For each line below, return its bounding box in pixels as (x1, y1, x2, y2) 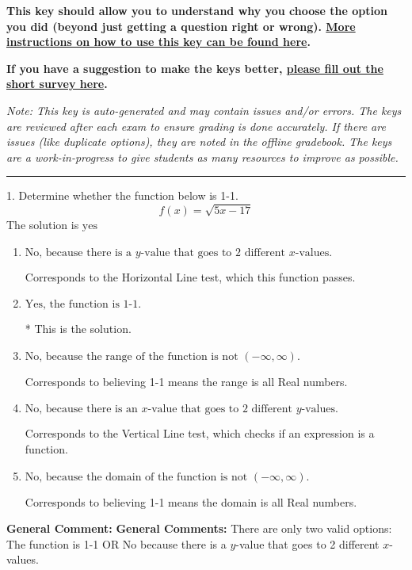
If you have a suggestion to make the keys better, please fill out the (6, 59, 383, 76)
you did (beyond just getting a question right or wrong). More (6, 17, 356, 34)
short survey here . (6, 75, 108, 92)
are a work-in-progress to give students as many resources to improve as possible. (6, 148, 399, 165)
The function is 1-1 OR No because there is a (6, 535, 227, 552)
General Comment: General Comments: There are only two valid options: (6, 520, 392, 537)
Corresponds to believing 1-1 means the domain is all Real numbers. (25, 493, 357, 510)
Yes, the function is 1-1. (25, 299, 142, 311)
